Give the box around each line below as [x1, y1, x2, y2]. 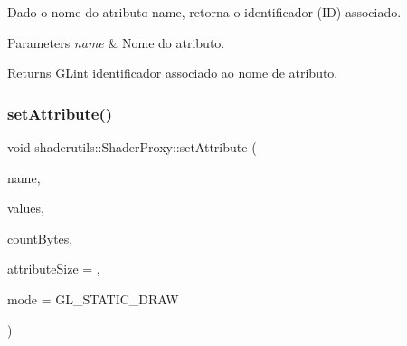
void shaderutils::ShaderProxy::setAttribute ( [7, 138, 257, 156]
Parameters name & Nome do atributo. [7, 33, 225, 52]
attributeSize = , [7, 259, 100, 278]
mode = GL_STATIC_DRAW [7, 289, 179, 308]
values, [7, 198, 44, 217]
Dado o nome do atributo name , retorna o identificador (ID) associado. [7, 3, 402, 21]
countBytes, [7, 228, 73, 247]
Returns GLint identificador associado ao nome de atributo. [7, 63, 338, 82]
